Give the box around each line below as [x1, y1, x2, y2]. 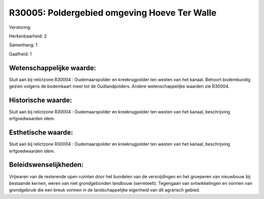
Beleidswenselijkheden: [9, 161, 84, 169]
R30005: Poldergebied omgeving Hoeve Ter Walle [9, 7, 217, 18]
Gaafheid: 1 [9, 51, 32, 57]
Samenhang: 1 [9, 42, 38, 48]
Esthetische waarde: [9, 128, 73, 137]
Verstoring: [9, 24, 32, 30]
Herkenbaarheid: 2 [9, 33, 47, 39]
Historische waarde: [9, 96, 72, 104]
